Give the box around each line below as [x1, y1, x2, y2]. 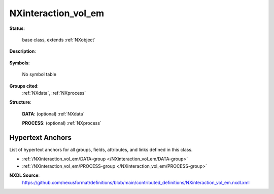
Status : [9, 25, 25, 31]
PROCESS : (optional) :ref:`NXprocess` [22, 120, 101, 126]
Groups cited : [9, 83, 39, 89]
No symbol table [22, 71, 57, 77]
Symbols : [9, 60, 30, 66]
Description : [9, 48, 37, 54]
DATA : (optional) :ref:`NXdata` [22, 110, 85, 117]
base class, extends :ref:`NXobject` [22, 36, 96, 43]
